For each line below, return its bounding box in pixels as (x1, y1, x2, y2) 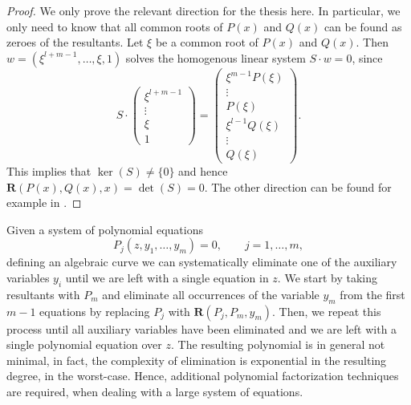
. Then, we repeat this (272, 302, 381, 319)
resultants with (6, 286, 80, 302)
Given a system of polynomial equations (6, 221, 203, 237)
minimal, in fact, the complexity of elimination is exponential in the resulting (6, 351, 387, 368)
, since (352, 49, 383, 66)
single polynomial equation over (6, 336, 162, 353)
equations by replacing (39, 302, 150, 319)
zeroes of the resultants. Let (6, 34, 144, 51)
